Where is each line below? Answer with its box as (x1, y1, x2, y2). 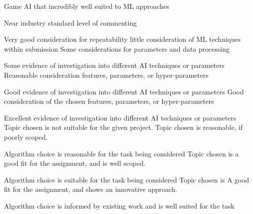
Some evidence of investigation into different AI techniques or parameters (4, 60, 225, 70)
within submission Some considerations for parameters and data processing (4, 43, 229, 54)
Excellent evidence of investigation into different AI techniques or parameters (4, 112, 236, 122)
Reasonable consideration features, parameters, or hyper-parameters (4, 69, 209, 80)
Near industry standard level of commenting (4, 17, 137, 28)
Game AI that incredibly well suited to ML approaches (4, 1, 169, 11)
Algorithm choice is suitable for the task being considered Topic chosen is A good (4, 174, 250, 184)
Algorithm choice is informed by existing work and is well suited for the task (4, 200, 235, 211)
